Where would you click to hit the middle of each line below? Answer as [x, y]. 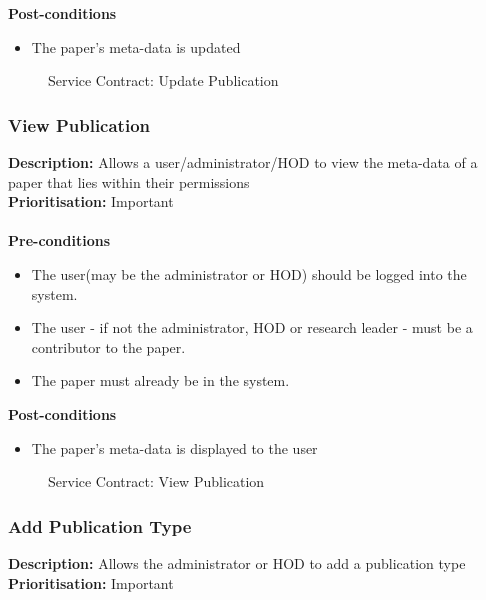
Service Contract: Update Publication [163, 80]
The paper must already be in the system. [160, 380]
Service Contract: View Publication [156, 481]
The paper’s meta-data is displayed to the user [174, 447]
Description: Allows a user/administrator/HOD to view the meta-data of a [243, 162]
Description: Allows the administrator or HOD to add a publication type [237, 562]
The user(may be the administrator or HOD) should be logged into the [249, 273]
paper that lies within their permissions [129, 181]
